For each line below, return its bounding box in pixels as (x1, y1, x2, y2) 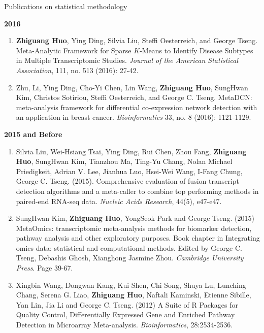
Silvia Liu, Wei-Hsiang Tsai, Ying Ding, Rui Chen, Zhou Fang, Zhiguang (16, 146, 247, 156)
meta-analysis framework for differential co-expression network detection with (16, 102, 257, 112)
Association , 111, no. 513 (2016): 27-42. (16, 64, 139, 75)
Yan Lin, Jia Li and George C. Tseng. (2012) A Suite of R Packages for (16, 299, 239, 310)
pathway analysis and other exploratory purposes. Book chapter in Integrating (16, 232, 260, 243)
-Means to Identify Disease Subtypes (140, 45, 253, 55)
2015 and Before (4, 128, 62, 139)
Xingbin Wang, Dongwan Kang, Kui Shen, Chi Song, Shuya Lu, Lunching (16, 279, 246, 290)
